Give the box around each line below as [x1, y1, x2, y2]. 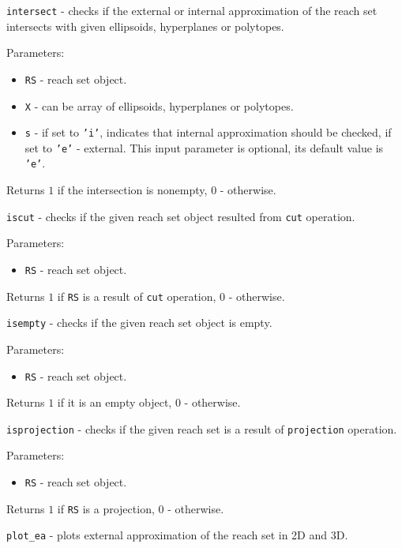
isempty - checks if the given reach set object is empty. [6, 314, 272, 331]
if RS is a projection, [57, 500, 155, 516]
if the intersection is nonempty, [57, 182, 208, 198]
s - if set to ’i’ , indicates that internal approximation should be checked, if [24, 124, 392, 141]
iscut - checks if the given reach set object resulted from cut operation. [6, 208, 355, 224]
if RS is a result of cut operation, [57, 287, 216, 304]
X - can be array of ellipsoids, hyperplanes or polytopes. [24, 97, 294, 114]
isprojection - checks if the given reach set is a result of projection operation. [6, 420, 397, 437]
